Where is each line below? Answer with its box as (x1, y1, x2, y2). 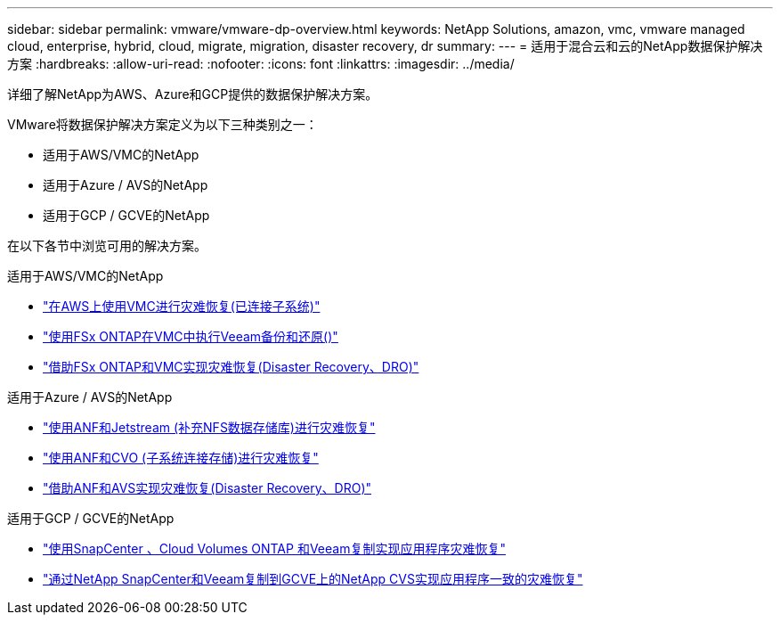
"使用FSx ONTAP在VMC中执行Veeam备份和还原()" (43, 329, 338, 344)
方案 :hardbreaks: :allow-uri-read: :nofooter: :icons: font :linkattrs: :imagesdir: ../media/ (7, 56, 515, 71)
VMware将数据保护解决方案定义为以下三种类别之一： (7, 117, 318, 132)
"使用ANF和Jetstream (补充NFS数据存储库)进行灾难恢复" (43, 420, 376, 435)
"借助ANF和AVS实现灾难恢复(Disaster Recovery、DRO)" (43, 480, 372, 495)
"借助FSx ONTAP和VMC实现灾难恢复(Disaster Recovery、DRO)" (43, 359, 419, 374)
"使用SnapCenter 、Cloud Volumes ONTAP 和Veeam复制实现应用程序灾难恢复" (43, 541, 506, 556)
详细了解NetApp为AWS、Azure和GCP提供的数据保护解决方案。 (7, 86, 378, 102)
